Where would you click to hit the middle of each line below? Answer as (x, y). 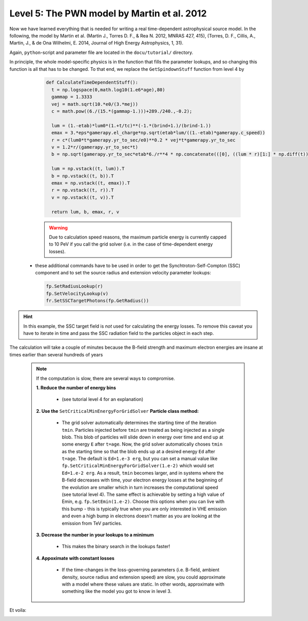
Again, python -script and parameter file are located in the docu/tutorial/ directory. (101, 52)
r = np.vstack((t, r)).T (83, 190)
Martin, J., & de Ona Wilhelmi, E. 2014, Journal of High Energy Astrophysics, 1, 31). (97, 43)
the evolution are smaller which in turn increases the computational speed (140, 487)
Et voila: (18, 610)
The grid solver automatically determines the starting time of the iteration (139, 423)
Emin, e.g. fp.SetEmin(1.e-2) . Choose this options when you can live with (143, 502)
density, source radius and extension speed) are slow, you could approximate (144, 577)
